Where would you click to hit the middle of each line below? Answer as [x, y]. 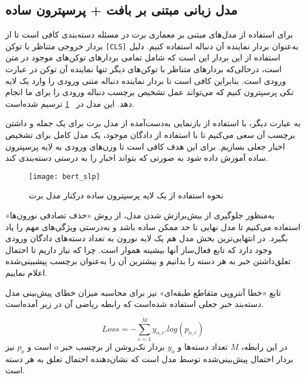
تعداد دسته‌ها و [203, 346]
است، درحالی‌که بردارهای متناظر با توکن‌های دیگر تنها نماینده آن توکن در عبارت [144, 69]
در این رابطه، [265, 346]
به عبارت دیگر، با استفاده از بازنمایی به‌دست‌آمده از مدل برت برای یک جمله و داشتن [153, 123]
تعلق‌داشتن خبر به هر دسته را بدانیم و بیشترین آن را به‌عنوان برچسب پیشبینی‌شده [148, 261]
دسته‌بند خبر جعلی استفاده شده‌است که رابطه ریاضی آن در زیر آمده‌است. [135, 304]
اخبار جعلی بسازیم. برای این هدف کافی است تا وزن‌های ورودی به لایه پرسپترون [145, 146]
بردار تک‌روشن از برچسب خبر [113, 346]
